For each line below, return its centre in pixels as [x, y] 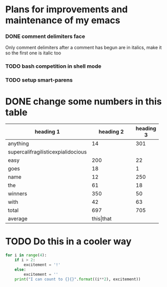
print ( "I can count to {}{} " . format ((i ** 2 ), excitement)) [78, 279]
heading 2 [111, 132]
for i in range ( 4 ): [26, 255]
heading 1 [47, 132]
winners [17, 194]
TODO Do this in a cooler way [68, 242]
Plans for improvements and [67, 9]
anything [18, 144]
